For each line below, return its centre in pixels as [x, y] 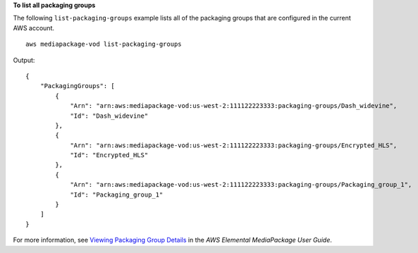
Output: [24, 60]
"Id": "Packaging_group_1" [117, 195]
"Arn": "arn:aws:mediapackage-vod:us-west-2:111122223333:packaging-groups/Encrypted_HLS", [234, 145]
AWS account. [33, 27]
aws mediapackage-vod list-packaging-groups [104, 44]
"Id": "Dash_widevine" [109, 116]
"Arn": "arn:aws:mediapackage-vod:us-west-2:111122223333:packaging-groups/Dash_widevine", [234, 106]
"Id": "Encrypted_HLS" [109, 155]
